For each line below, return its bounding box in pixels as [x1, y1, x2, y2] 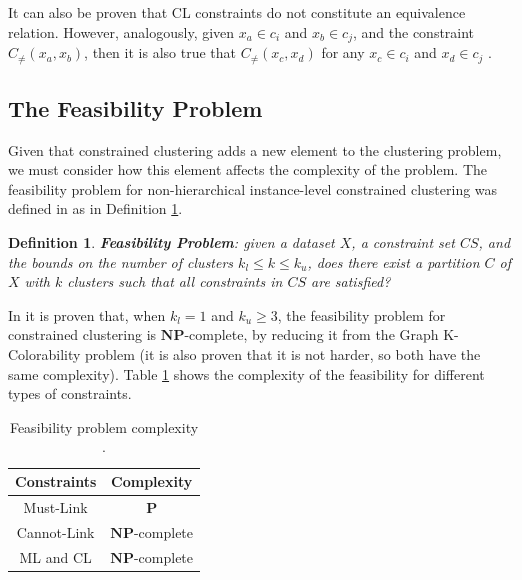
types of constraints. [8, 383, 132, 404]
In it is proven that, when [8, 304, 166, 325]
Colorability [8, 344, 81, 365]
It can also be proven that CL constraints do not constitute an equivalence [8, 2, 466, 22]
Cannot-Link [16, 521, 95, 542]
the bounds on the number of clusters [8, 251, 234, 272]
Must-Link [23, 496, 88, 517]
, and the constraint [352, 21, 475, 42]
